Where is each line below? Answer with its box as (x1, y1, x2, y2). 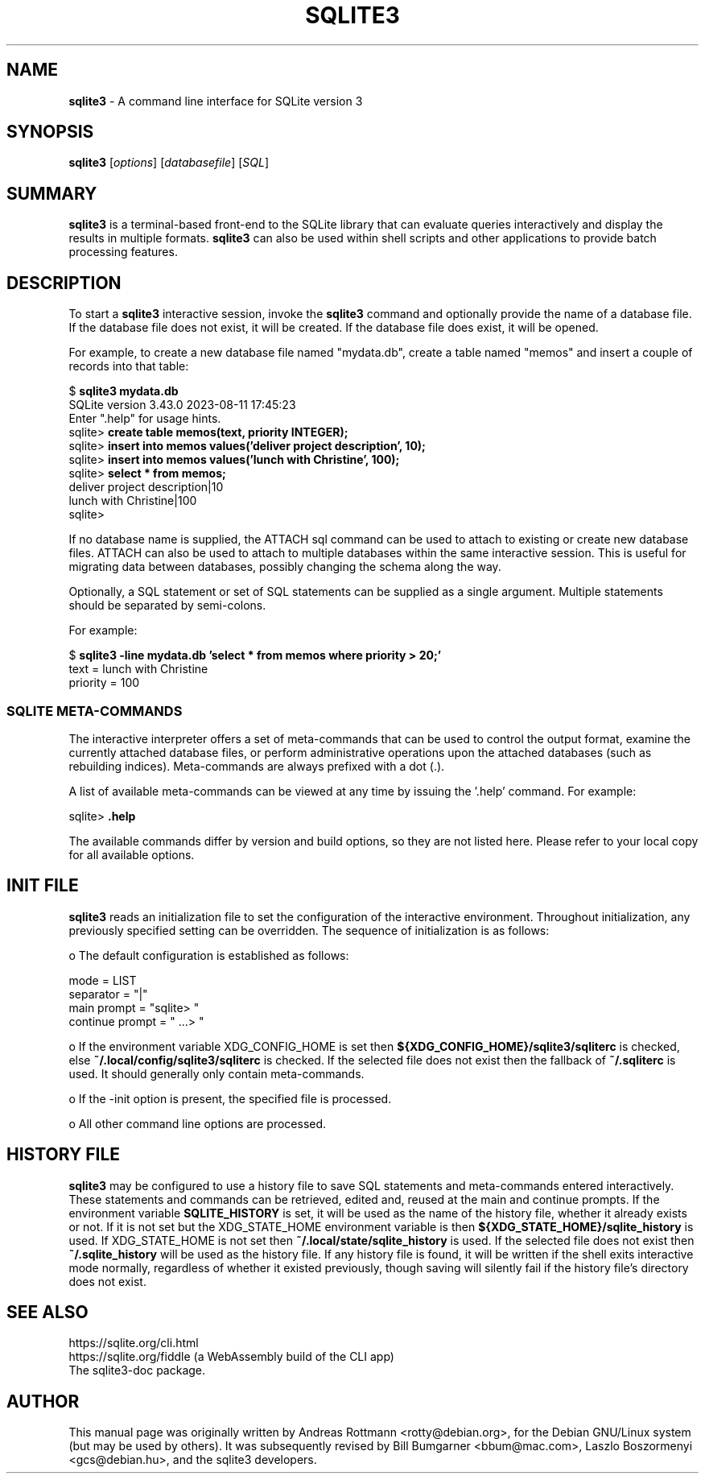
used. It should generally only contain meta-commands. (68, 1066, 365, 1081)
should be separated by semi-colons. (68, 598, 266, 613)
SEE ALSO (6, 1301, 89, 1322)
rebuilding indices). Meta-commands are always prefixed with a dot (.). (68, 759, 445, 773)
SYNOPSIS (6, 122, 94, 143)
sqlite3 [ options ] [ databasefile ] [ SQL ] (68, 155, 270, 170)
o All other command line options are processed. (68, 1116, 327, 1131)
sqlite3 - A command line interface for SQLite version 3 (68, 93, 363, 108)
